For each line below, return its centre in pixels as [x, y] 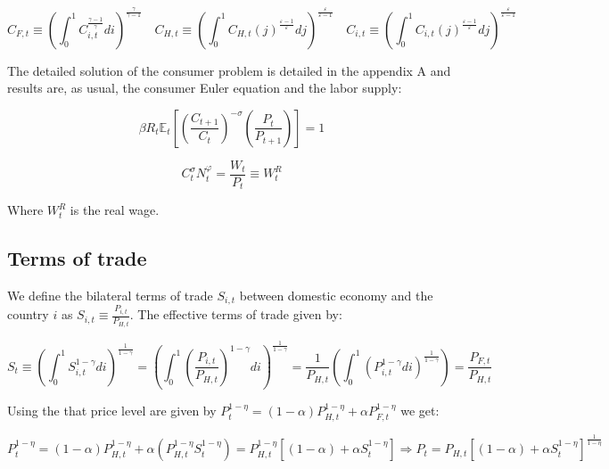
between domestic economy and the [336, 296]
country [28, 314]
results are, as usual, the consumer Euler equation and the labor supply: [205, 88]
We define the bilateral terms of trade [110, 296]
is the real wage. [115, 210]
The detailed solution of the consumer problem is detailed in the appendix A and [229, 70]
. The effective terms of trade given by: [236, 314]
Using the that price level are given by [112, 411]
